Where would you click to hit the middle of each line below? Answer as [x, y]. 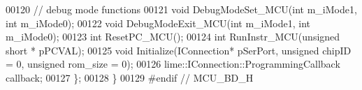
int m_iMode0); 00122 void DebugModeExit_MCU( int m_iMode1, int [158, 23]
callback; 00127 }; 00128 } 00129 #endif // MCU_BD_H [130, 77]
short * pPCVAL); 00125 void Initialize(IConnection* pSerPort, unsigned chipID [179, 50]
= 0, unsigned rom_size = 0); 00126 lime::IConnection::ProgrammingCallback [173, 64]
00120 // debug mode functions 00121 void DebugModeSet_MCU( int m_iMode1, [181, 9]
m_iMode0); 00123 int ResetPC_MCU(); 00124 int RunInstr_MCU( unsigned [173, 37]
